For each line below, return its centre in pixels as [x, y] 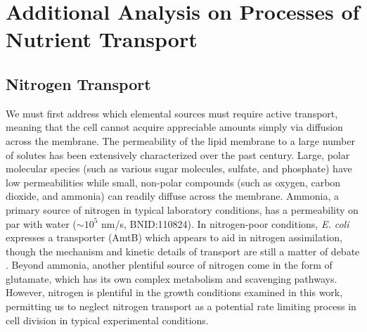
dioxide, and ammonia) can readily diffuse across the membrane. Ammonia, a [172, 196]
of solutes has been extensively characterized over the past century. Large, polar [178, 154]
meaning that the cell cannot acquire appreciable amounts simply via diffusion [174, 127]
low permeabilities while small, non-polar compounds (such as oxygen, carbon [173, 182]
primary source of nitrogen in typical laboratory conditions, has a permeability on [182, 209]
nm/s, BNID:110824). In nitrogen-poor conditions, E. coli [225, 223]
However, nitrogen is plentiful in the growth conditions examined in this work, [174, 292]
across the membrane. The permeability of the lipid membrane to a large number [180, 140]
